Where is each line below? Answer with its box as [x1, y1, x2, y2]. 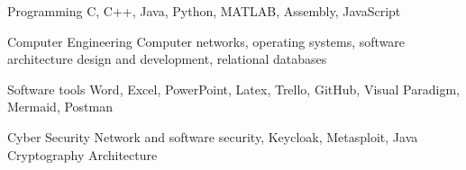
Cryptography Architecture [7, 145, 158, 164]
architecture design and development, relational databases [7, 49, 327, 68]
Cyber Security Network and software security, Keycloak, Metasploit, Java [7, 127, 418, 146]
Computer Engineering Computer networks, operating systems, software [7, 31, 406, 50]
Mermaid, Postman [7, 97, 113, 116]
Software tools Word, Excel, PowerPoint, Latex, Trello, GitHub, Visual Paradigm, [7, 79, 460, 98]
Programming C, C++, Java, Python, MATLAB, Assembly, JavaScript [7, 2, 401, 20]
